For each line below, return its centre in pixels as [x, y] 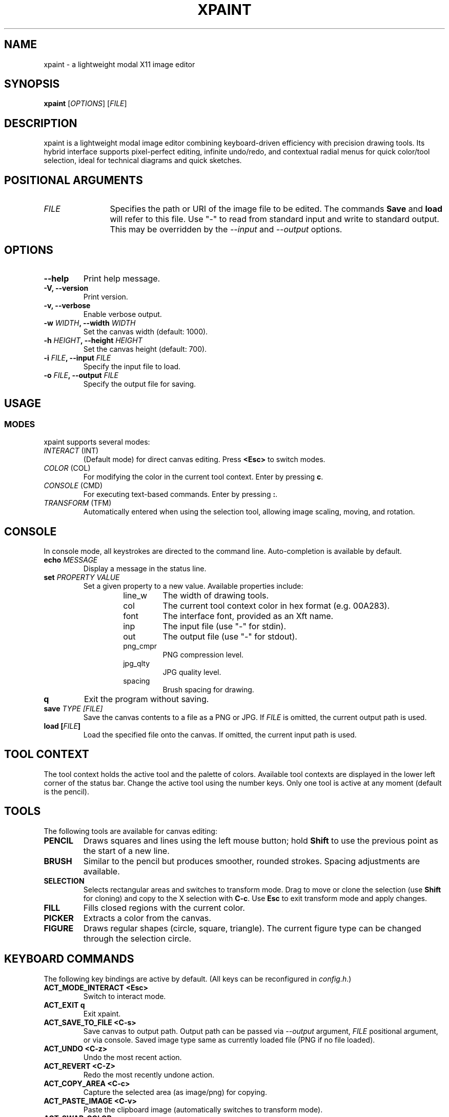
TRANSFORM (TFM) [78, 503]
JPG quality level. [192, 672]
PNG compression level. [203, 655]
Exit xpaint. [102, 1013]
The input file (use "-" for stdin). [224, 626]
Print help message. [122, 278]
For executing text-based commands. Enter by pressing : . [180, 494]
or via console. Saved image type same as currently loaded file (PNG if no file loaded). [229, 1040]
